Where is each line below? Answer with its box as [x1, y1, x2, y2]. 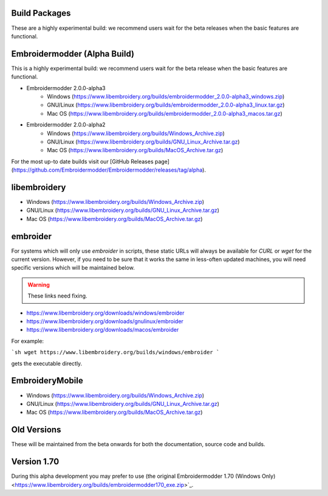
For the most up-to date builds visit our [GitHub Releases [11, 158, 154, 165]
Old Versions [11, 425, 61, 435]
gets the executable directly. [11, 360, 83, 367]
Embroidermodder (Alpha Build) [11, 49, 135, 59]
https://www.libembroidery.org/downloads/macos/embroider [26, 326, 179, 334]
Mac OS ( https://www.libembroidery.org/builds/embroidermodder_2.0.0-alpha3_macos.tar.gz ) [47, 110, 282, 117]
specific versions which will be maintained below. [11, 264, 135, 271]
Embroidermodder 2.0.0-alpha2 [26, 121, 106, 128]
